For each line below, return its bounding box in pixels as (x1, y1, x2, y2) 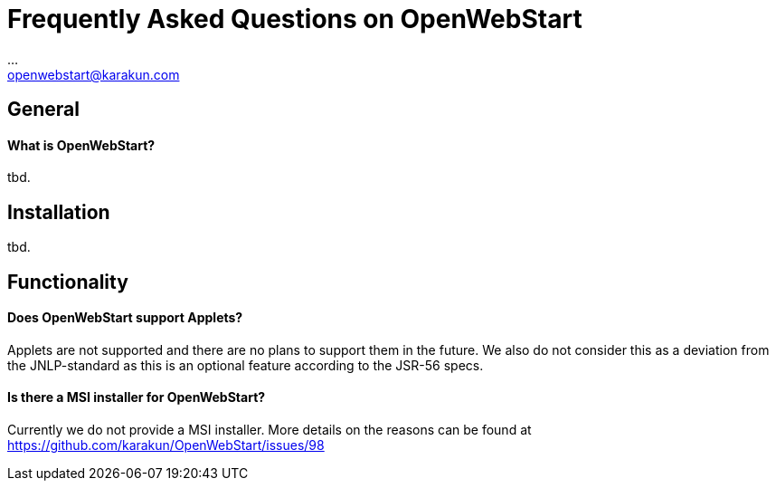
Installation (7, 200, 110, 224)
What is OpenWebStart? (7, 137, 156, 153)
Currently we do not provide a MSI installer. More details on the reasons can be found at (7, 422, 532, 438)
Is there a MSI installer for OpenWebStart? (7, 389, 266, 406)
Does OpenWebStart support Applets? (7, 310, 243, 326)
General (7, 98, 80, 121)
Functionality (7, 270, 128, 293)
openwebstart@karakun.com (7, 66, 180, 82)
